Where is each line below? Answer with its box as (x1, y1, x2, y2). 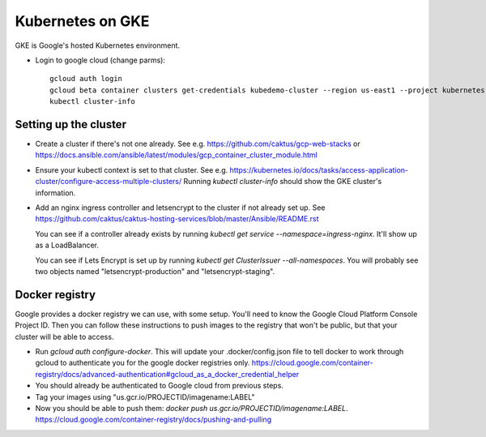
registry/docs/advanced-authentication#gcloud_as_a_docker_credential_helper (35, 369, 300, 379)
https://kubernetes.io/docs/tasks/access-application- (229, 165, 409, 174)
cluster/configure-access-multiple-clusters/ (35, 177, 182, 186)
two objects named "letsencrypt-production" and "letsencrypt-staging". (35, 266, 275, 276)
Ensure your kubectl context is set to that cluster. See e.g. (35, 165, 228, 174)
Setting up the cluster (15, 118, 127, 131)
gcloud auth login (49, 74, 123, 84)
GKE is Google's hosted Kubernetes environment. (15, 41, 181, 50)
